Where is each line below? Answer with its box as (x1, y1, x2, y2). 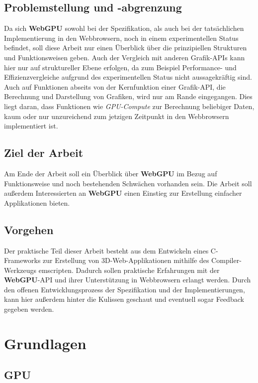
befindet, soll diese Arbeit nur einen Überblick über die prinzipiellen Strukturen (4, 42, 247, 53)
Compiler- (211, 255, 242, 265)
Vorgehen (4, 222, 54, 237)
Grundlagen (4, 333, 86, 353)
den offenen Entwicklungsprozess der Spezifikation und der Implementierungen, (4, 284, 245, 294)
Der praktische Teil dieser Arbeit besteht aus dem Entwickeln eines (4, 245, 209, 255)
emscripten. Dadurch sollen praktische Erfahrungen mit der (38, 264, 220, 275)
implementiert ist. (4, 121, 58, 131)
